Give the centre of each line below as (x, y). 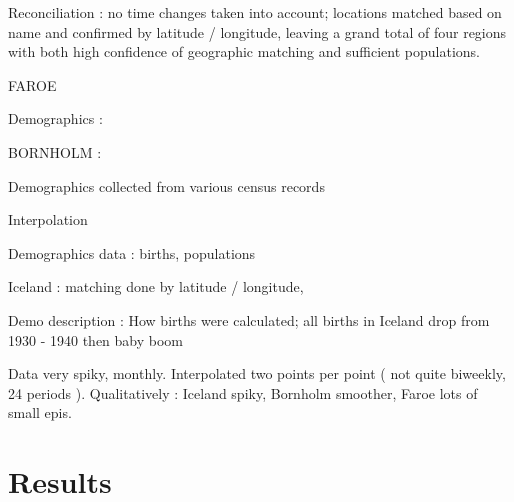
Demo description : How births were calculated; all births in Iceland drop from (249, 319)
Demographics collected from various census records (166, 185)
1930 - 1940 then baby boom (95, 339)
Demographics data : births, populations (132, 252)
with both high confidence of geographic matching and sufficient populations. (244, 51)
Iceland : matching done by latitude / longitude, (156, 286)
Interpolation (48, 219)
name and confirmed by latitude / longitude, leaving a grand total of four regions (257, 31)
